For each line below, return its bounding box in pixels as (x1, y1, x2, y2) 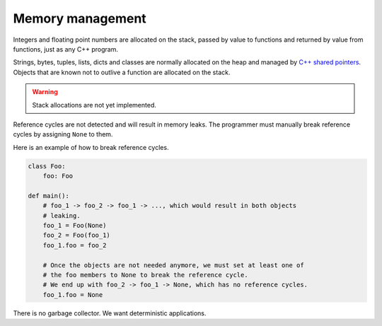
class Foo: (28, 162, 66, 170)
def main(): (28, 192, 70, 199)
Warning (32, 88, 58, 96)
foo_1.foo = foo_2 (42, 241, 107, 249)
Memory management (13, 11, 146, 26)
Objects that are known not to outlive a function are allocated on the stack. (13, 68, 231, 76)
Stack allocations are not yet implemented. (32, 100, 157, 109)
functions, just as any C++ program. (13, 45, 118, 53)
